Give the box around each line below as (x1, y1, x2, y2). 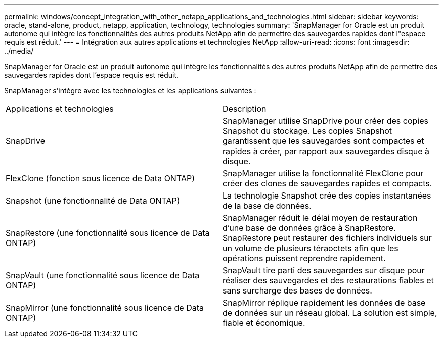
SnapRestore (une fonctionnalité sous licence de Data (6, 228, 210, 238)
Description (223, 104, 267, 114)
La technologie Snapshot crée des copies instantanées (223, 190, 431, 201)
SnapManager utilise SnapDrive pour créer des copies (223, 116, 428, 126)
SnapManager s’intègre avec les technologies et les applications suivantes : (4, 86, 256, 95)
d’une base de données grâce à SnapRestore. (223, 223, 396, 233)
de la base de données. (223, 201, 312, 211)
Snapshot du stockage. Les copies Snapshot (223, 126, 392, 136)
